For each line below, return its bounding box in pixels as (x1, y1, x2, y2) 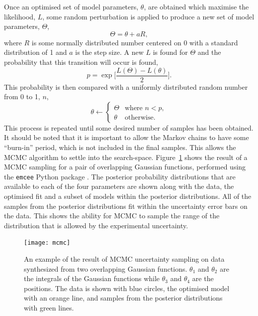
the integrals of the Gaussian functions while (24, 273, 160, 284)
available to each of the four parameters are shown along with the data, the (4, 181, 234, 191)
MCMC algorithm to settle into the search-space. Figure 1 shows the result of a (4, 152, 248, 162)
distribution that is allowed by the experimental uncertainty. (4, 220, 188, 230)
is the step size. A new (75, 47, 144, 57)
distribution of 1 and (4, 47, 67, 57)
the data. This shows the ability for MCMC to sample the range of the (4, 210, 220, 221)
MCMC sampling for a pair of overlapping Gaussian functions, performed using (4, 161, 246, 172)
